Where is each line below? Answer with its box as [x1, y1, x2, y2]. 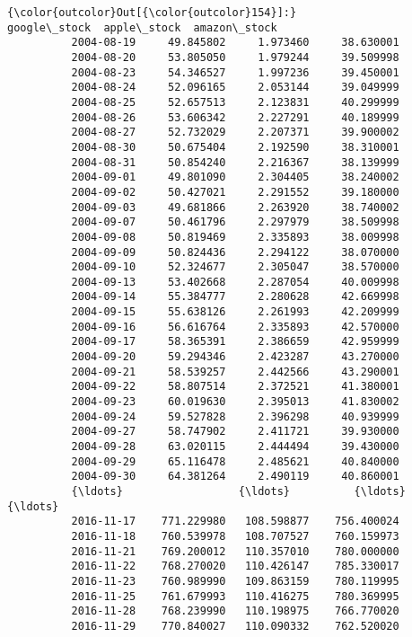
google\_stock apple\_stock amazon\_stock [7, 21, 277, 34]
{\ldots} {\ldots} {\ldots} [71, 485, 406, 498]
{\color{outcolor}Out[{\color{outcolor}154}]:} [7, 6, 297, 19]
